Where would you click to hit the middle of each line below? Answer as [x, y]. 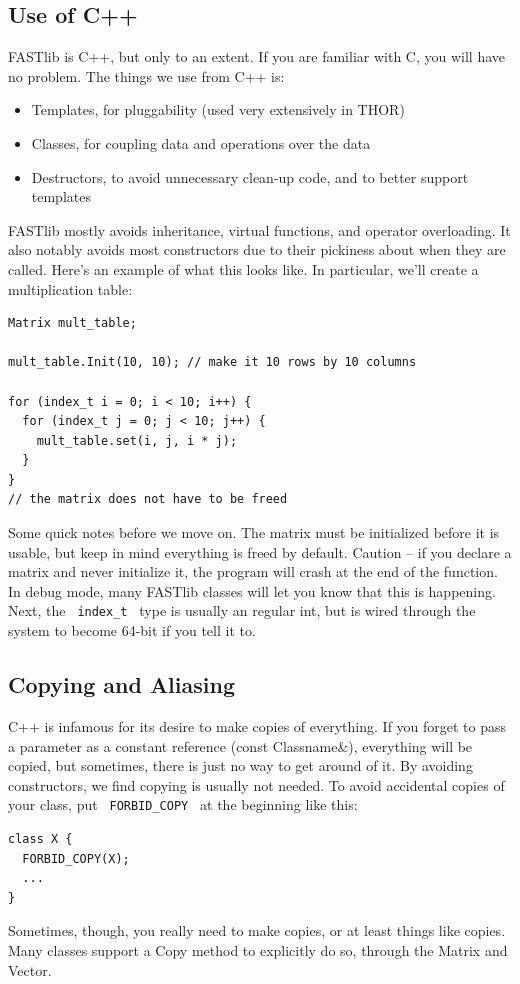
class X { [40, 838]
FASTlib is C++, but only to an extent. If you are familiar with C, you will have [256, 56]
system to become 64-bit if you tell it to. [132, 630]
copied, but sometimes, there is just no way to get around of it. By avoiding [240, 765]
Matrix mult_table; [72, 323]
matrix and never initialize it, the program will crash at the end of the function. [253, 571]
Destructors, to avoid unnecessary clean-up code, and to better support [250, 176]
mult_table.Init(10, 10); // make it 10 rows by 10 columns [212, 362]
